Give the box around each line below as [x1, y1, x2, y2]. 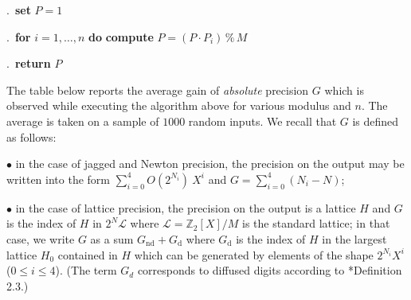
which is [324, 81, 364, 98]
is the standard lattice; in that [242, 215, 390, 232]
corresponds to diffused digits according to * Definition [137, 262, 402, 279]
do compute [88, 28, 154, 45]
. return [6, 55, 51, 72]
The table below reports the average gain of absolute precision [6, 81, 309, 98]
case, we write [6, 230, 75, 247]
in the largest [322, 230, 387, 247]
